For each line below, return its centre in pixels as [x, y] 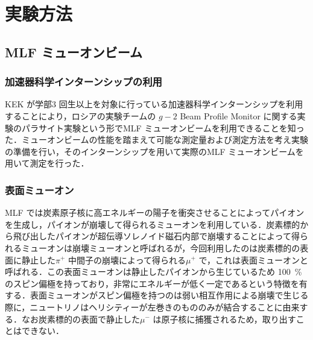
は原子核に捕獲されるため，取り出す [224, 319]
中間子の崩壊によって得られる [127, 260]
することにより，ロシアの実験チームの [81, 115]
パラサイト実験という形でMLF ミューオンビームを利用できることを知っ [163, 127]
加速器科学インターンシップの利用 [84, 82]
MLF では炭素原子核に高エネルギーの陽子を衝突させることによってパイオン [155, 212]
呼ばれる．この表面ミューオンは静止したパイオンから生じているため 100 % [153, 272]
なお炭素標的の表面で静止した [81, 319]
